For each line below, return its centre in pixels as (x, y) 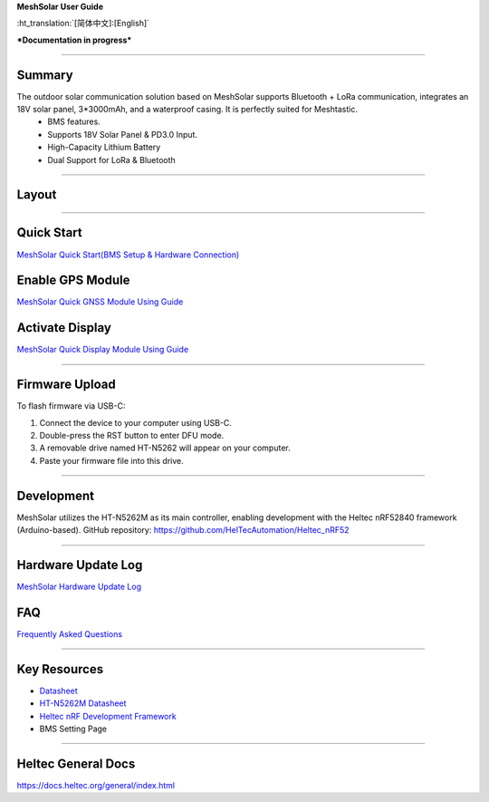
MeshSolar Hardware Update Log (79, 587)
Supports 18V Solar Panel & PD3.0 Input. (123, 134)
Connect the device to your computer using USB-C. (136, 422)
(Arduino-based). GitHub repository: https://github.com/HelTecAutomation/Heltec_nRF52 (183, 530)
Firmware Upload (67, 385)
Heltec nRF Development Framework (108, 716)
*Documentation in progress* (74, 40)
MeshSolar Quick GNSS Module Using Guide (100, 302)
